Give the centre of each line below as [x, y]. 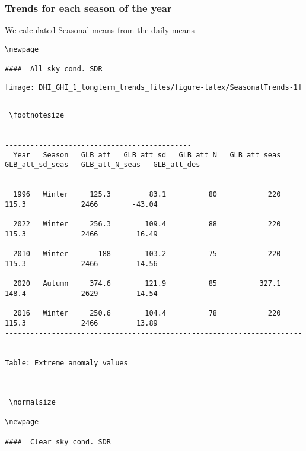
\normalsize [32, 403]
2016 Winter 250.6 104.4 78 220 [147, 313]
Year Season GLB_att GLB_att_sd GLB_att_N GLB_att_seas [147, 155]
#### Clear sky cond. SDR [58, 442]
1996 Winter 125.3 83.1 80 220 [147, 195]
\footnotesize [37, 116]
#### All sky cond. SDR [54, 69]
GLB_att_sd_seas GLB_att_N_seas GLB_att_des [103, 165]
